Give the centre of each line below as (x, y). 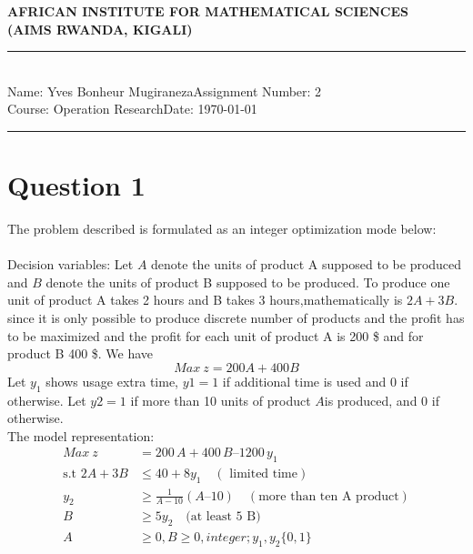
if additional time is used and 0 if (315, 381)
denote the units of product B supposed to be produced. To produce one (248, 282)
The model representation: (81, 435)
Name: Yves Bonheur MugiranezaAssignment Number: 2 (165, 91)
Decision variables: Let (70, 264)
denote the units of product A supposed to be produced (307, 264)
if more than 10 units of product (221, 400)
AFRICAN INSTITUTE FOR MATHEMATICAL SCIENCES (208, 11)
